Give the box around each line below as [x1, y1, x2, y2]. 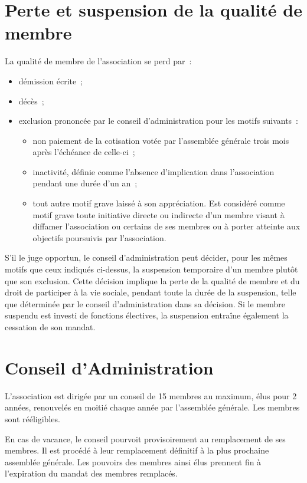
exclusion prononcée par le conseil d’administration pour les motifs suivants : [18, 114, 299, 127]
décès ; [18, 94, 44, 107]
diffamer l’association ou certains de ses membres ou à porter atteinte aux [32, 220, 301, 232]
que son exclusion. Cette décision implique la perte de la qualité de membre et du [5, 274, 300, 287]
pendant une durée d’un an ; [32, 177, 138, 189]
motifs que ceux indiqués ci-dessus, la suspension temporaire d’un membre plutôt [5, 263, 298, 275]
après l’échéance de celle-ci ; [32, 146, 135, 158]
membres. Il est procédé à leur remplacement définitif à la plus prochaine [5, 444, 269, 456]
